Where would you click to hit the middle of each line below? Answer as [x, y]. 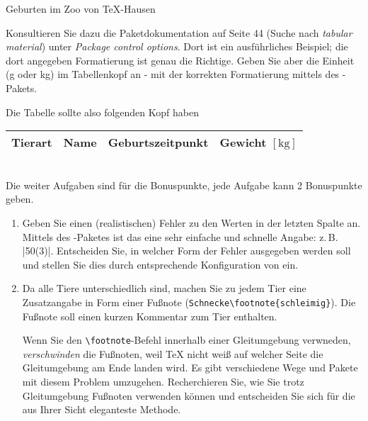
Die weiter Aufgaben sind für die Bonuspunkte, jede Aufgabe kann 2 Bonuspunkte [184, 185]
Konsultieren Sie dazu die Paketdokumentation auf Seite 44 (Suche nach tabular [179, 32]
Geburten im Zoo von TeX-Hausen [81, 9]
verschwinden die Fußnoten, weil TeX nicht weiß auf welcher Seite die [173, 353]
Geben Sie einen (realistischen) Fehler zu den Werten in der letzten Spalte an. [191, 222]
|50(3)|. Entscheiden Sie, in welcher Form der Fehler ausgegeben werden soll [186, 251]
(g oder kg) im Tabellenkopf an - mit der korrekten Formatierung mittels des [173, 74]
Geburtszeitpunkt [158, 142]
